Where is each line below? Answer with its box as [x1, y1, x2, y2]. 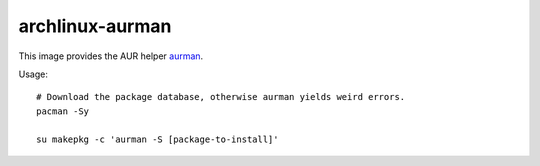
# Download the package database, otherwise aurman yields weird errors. [36, 91, 406, 103]
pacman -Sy [36, 105, 90, 117]
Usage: [18, 68, 49, 80]
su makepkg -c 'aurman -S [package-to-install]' [36, 133, 279, 145]
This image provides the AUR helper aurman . [18, 50, 204, 62]
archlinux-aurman [18, 15, 172, 37]
